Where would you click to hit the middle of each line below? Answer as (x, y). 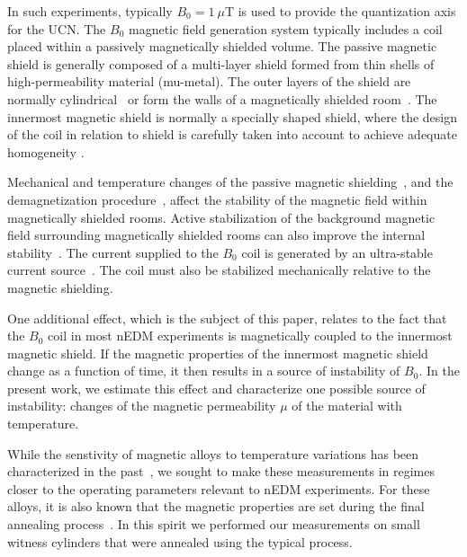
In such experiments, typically (90, 11)
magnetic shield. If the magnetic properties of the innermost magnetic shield (218, 353)
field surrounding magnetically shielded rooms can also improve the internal (216, 235)
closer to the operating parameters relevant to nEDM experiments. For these (219, 488)
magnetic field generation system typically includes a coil (285, 28)
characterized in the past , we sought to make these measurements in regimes (221, 471)
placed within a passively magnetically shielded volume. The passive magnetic (222, 46)
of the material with (347, 406)
